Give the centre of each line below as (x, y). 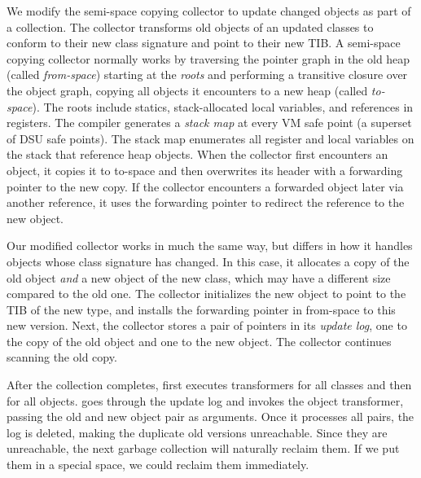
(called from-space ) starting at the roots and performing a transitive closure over (207, 75)
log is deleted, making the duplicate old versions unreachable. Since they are (197, 432)
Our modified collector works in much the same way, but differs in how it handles (210, 246)
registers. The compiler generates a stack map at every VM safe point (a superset (209, 123)
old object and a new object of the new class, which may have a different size (199, 277)
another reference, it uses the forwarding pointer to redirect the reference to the (206, 202)
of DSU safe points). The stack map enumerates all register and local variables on (210, 138)
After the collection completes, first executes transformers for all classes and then (209, 385)
